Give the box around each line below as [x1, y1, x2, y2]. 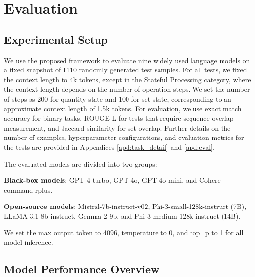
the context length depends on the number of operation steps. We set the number [4, 84, 250, 94]
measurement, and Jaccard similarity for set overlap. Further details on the [4, 122, 231, 133]
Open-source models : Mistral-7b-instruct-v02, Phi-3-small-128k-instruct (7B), [4, 201, 247, 211]
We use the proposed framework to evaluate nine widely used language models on [4, 55, 250, 65]
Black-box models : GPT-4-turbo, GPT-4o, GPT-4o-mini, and [4, 175, 197, 185]
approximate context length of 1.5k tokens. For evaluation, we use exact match [4, 103, 242, 113]
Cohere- [199, 175, 223, 185]
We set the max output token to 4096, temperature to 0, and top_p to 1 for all [4, 227, 244, 238]
